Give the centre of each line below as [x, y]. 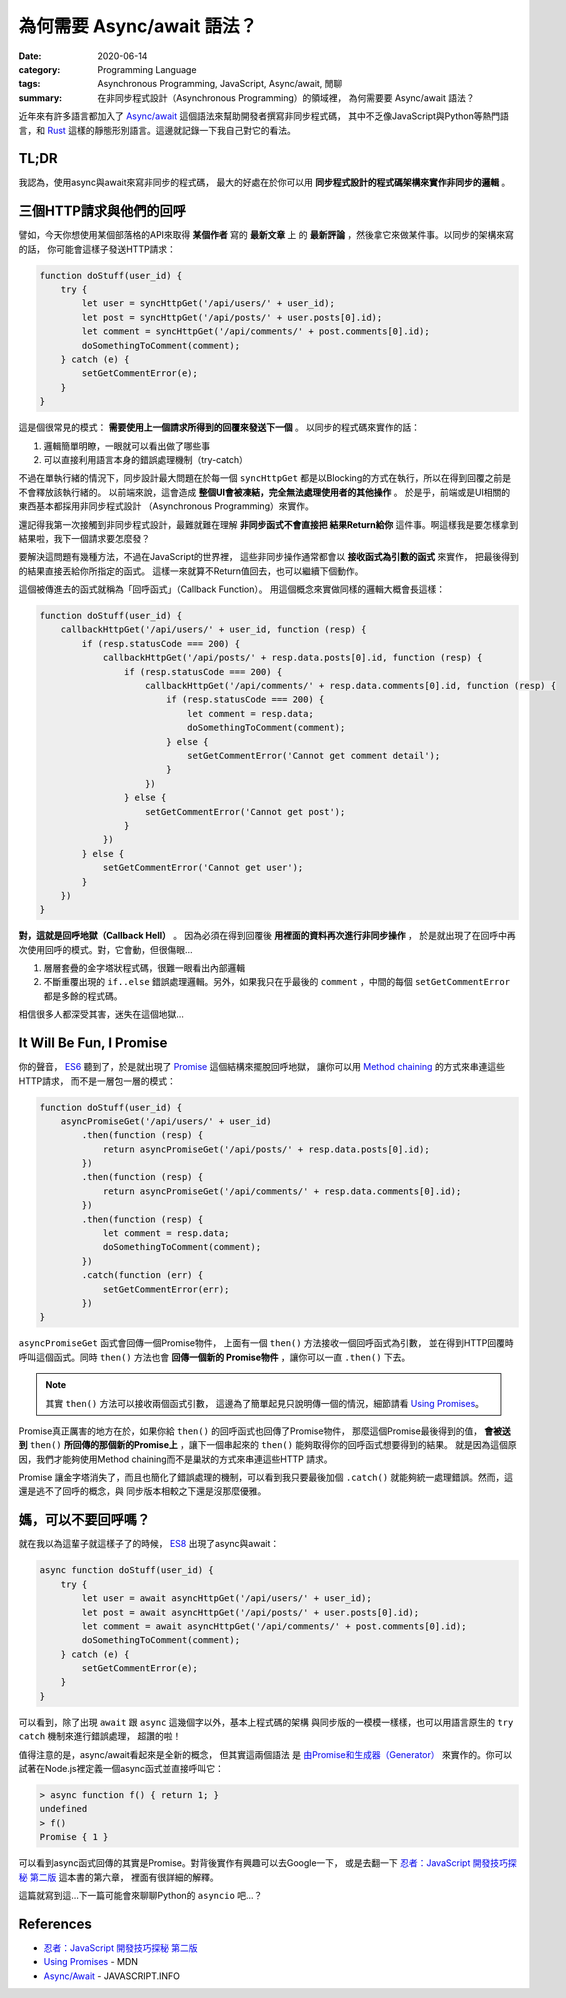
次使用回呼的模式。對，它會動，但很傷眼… [106, 949]
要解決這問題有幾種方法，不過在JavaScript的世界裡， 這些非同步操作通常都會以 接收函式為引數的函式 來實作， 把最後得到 [268, 557]
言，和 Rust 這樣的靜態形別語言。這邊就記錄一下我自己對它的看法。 [157, 130]
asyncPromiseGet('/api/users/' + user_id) [166, 1121]
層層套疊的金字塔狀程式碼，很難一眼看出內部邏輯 [144, 968]
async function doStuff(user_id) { [126, 1570]
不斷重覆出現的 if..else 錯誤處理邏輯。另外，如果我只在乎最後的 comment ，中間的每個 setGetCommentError [276, 982]
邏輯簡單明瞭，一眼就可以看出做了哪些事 [126, 446]
